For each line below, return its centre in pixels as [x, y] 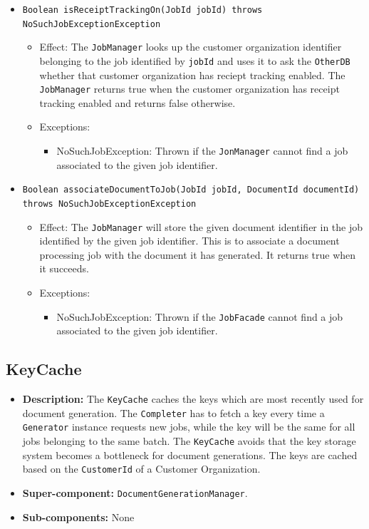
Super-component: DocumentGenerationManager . [135, 492]
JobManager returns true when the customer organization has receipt [189, 89]
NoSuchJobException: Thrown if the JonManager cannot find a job [202, 151]
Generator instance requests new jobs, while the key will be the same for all [189, 427]
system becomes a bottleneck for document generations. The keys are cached [190, 454]
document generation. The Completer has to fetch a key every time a [173, 412]
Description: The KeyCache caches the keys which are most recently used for [193, 399]
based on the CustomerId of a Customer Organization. [141, 469]
